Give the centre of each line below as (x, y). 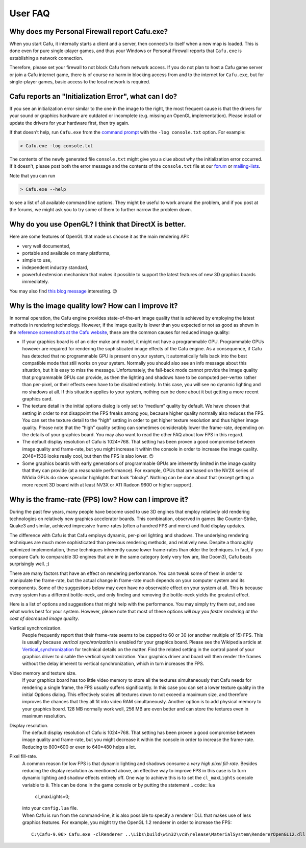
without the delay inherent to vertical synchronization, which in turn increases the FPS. (113, 664)
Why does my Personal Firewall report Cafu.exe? (89, 31)
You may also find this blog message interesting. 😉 (63, 291)
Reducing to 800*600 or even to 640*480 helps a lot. (79, 747)
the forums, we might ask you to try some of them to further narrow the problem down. (101, 210)
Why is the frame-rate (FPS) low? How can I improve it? (99, 499)
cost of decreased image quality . (44, 618)
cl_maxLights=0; (52, 797)
